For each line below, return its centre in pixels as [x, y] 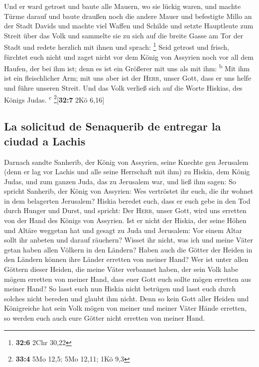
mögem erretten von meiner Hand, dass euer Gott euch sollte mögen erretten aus [128, 279]
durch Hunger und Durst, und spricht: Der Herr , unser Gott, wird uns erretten [125, 210]
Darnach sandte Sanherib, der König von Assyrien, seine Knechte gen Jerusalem [126, 162]
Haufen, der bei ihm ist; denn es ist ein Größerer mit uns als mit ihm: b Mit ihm [127, 67]
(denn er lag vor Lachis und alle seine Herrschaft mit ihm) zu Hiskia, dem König [127, 172]
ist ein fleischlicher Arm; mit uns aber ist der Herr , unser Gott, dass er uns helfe [128, 78]
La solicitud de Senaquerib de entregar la [113, 126]
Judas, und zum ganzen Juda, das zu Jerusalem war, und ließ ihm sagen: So [120, 181]
